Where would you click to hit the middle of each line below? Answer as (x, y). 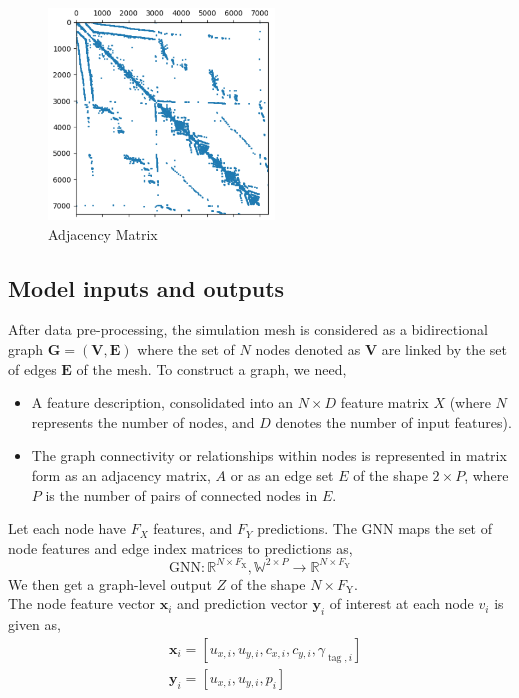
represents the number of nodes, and (143, 421)
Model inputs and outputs (146, 287)
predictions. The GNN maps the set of (375, 528)
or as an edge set (282, 474)
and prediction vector (242, 603)
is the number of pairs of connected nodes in (181, 494)
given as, (34, 624)
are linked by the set (444, 348)
